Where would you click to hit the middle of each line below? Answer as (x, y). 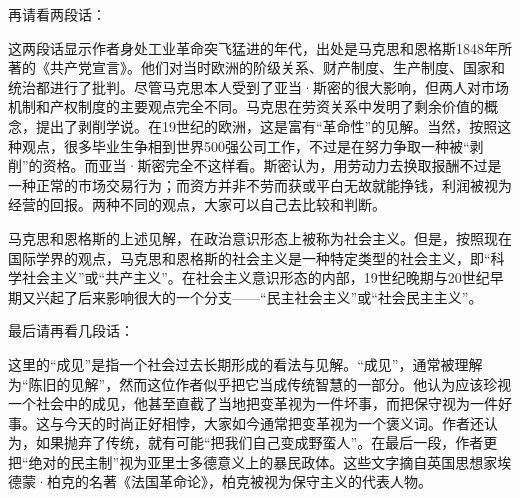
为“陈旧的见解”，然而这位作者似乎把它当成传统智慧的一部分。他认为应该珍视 (260, 383)
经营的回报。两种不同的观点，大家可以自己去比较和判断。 (197, 204)
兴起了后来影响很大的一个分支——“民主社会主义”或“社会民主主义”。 (259, 296)
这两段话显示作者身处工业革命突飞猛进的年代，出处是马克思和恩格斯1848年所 (260, 47)
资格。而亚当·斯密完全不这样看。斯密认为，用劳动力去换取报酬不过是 (272, 165)
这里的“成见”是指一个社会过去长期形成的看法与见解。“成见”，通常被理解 (245, 363)
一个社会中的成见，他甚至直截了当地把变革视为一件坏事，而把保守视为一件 (253, 403)
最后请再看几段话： (71, 330)
